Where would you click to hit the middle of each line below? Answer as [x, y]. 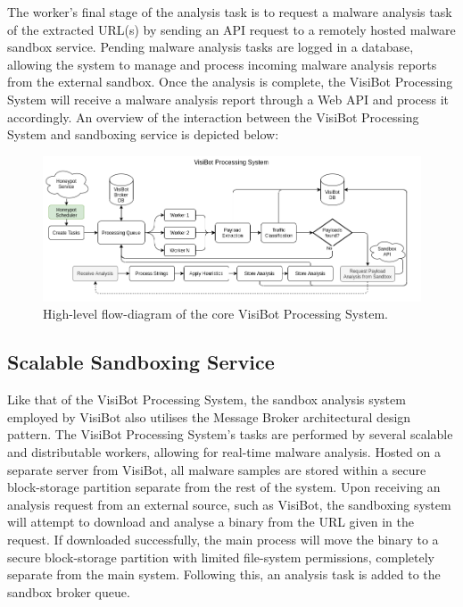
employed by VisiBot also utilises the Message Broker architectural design [209, 416]
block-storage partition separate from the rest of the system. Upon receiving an [224, 487]
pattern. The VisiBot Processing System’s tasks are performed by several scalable [230, 434]
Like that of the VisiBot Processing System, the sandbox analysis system [207, 399]
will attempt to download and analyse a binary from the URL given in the [211, 522]
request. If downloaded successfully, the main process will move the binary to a [223, 539]
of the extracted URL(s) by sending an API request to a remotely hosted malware [231, 29]
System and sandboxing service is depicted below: [143, 134]
